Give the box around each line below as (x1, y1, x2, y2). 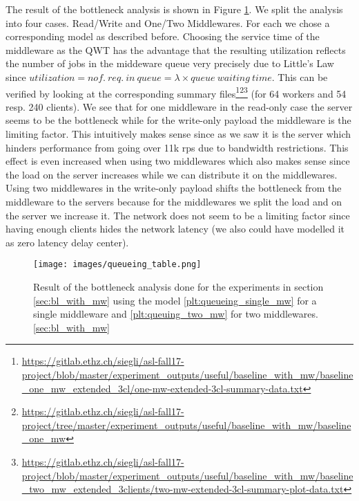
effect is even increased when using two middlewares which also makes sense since (6, 154, 350, 168)
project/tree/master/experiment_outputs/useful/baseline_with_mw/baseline (21, 417, 351, 432)
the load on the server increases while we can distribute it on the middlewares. (6, 167, 338, 181)
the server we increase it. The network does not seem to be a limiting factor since (6, 208, 350, 222)
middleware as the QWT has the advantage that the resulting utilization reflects (6, 42, 346, 57)
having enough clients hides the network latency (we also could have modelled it (6, 221, 345, 236)
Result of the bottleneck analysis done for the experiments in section (33, 280, 324, 293)
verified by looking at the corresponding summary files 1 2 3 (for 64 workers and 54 (6, 84, 347, 100)
